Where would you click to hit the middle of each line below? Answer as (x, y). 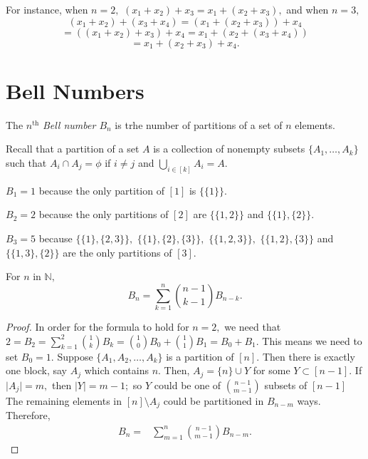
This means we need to (312, 340)
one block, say (37, 370)
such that (26, 162)
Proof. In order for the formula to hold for (98, 327)
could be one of (188, 385)
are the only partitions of (117, 252)
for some (272, 370)
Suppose (75, 356)
